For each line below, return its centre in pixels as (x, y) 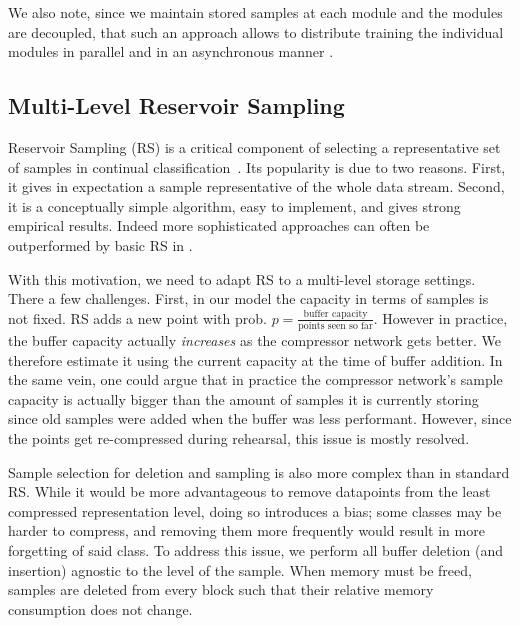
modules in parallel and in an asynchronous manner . (171, 51)
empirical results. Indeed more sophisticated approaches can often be (219, 225)
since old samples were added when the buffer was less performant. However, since (260, 418)
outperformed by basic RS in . (100, 244)
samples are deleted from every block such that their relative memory (221, 589)
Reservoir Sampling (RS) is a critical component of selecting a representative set (254, 146)
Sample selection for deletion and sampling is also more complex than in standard (259, 471)
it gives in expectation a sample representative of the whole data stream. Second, (256, 186)
